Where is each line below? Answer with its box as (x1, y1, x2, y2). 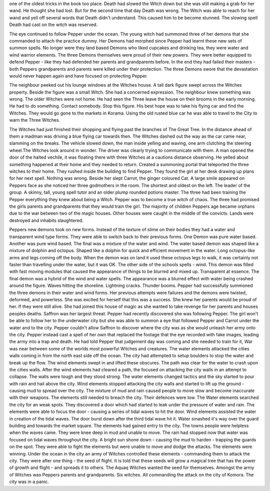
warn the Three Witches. (9, 117, 60, 123)
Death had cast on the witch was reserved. (9, 22, 97, 28)
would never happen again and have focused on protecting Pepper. (9, 73, 148, 79)
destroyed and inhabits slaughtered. (9, 217, 83, 223)
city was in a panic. (9, 478, 49, 485)
